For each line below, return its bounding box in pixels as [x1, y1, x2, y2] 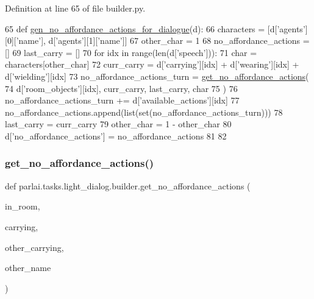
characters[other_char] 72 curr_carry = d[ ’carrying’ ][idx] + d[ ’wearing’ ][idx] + [5, 58, 299, 71]
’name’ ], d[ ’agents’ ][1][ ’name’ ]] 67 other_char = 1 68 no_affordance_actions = [16, 34, 310, 47]
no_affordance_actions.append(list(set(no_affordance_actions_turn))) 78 [5, 105, 283, 118]
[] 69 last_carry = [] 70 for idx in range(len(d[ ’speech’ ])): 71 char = [5, 46, 257, 58]
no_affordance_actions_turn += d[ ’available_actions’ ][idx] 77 [5, 94, 240, 107]
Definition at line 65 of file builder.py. [5, 2, 146, 14]
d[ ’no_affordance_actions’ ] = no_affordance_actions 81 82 [5, 129, 227, 142]
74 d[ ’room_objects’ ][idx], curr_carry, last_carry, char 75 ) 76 [5, 82, 238, 94]
